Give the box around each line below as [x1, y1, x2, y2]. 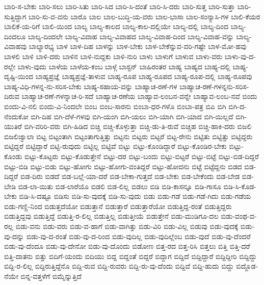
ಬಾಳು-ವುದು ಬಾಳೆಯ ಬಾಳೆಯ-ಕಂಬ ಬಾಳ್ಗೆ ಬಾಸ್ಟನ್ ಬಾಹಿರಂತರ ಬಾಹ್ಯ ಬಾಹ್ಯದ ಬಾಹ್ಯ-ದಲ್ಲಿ [17, 61, 230, 71]
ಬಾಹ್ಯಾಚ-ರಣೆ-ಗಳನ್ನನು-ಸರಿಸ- [179, 81, 249, 91]
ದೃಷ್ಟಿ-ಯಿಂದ [4, 71, 34, 82]
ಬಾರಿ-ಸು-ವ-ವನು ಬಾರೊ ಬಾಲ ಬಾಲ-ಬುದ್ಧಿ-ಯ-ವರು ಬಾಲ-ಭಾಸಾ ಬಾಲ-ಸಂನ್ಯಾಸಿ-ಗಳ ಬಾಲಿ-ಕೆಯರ [28, 11, 260, 21]
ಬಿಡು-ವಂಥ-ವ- [221, 211, 257, 221]
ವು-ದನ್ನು [4, 230, 24, 241]
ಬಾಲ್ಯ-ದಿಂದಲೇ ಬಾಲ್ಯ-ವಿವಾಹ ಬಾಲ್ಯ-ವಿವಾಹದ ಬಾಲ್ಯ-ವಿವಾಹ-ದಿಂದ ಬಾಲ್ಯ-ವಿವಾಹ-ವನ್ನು [28, 31, 234, 41]
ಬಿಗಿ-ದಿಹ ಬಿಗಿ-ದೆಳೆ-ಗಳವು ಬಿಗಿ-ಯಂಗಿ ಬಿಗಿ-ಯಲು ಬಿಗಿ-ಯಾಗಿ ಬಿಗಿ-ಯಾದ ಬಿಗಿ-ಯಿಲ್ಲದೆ [31, 111, 233, 121]
